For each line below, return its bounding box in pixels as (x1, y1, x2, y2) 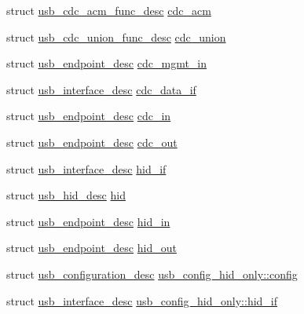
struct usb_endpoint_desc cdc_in (6, 108, 171, 124)
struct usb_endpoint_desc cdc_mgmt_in (6, 55, 207, 71)
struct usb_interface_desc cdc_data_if (6, 81, 196, 97)
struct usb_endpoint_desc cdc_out (6, 133, 178, 150)
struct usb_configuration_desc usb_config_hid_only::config (6, 265, 298, 282)
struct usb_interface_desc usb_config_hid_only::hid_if (6, 292, 278, 309)
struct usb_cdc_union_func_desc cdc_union (6, 28, 226, 45)
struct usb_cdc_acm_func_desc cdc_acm (6, 2, 211, 18)
